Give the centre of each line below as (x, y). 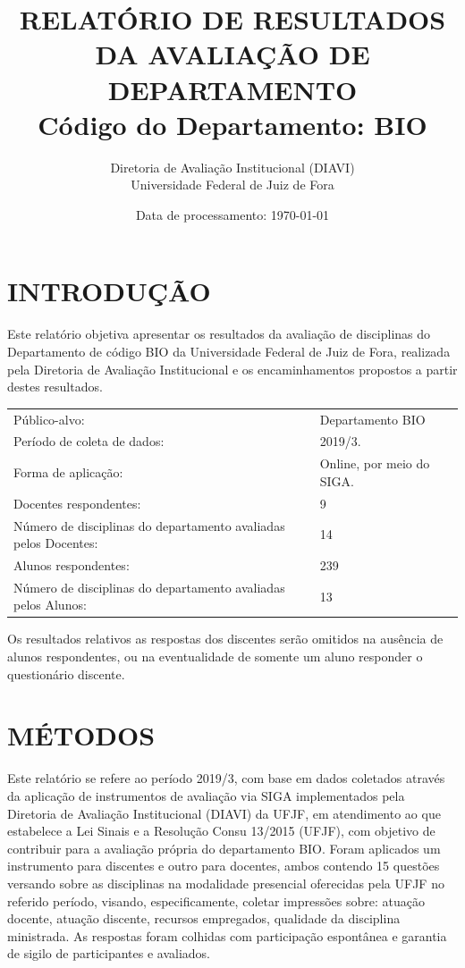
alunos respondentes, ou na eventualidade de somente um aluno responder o (215, 657)
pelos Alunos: (50, 605)
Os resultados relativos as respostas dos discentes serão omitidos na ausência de (225, 639)
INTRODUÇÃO (109, 291)
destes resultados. (55, 387)
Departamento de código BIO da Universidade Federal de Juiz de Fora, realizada (229, 351)
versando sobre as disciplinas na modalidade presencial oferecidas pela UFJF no (226, 883)
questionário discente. (66, 673)
